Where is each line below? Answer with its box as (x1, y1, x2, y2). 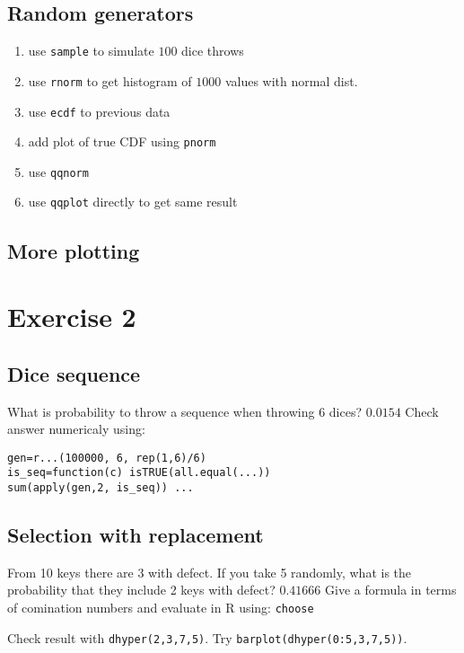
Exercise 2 (7, 298, 136, 335)
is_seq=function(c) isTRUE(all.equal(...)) (7, 466, 271, 480)
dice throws (181, 41, 244, 60)
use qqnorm (28, 162, 89, 181)
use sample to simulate (28, 41, 154, 60)
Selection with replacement (7, 521, 264, 549)
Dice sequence (7, 359, 141, 387)
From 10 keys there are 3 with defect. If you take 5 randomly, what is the (7, 562, 412, 581)
